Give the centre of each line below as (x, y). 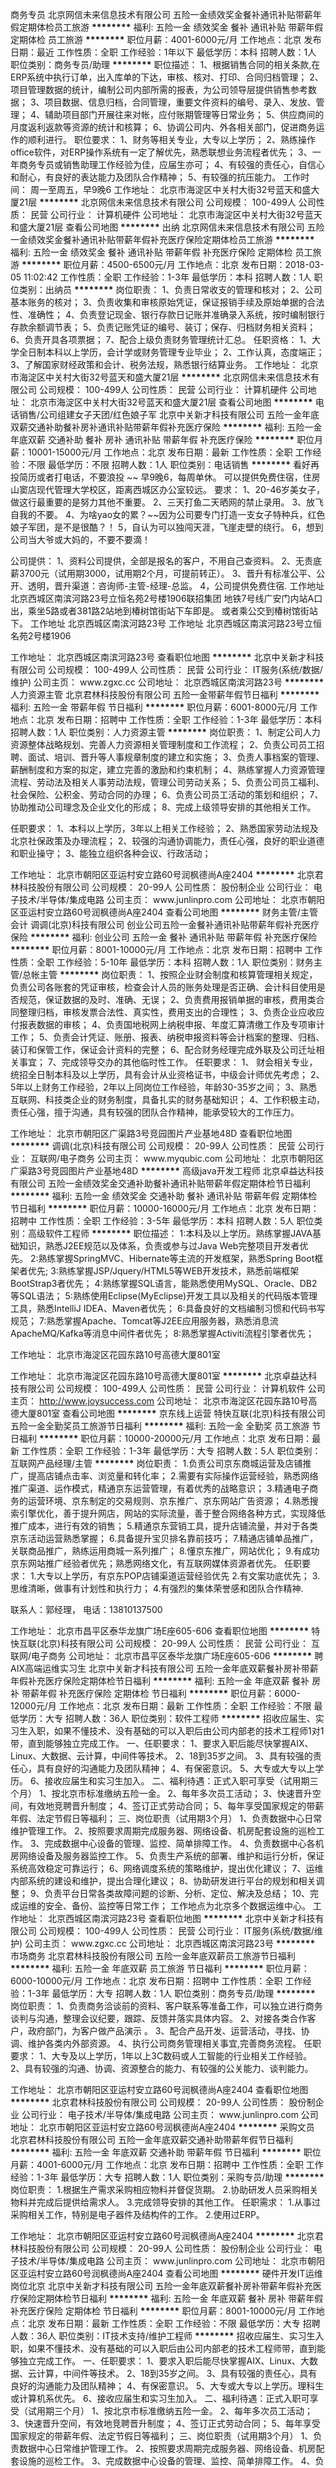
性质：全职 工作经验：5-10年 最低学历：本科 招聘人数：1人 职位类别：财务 (162, 962)
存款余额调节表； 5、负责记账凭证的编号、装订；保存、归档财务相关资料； (163, 327)
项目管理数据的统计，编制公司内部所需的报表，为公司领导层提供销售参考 (159, 89)
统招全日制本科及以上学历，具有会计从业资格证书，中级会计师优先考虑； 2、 (167, 1074)
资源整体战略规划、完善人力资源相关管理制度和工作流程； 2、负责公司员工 (163, 744)
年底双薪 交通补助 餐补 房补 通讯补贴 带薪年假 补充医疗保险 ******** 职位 (162, 439)
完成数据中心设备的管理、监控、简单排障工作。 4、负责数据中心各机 (184, 1843)
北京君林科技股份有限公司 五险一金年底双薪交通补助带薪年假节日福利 (151, 2139)
